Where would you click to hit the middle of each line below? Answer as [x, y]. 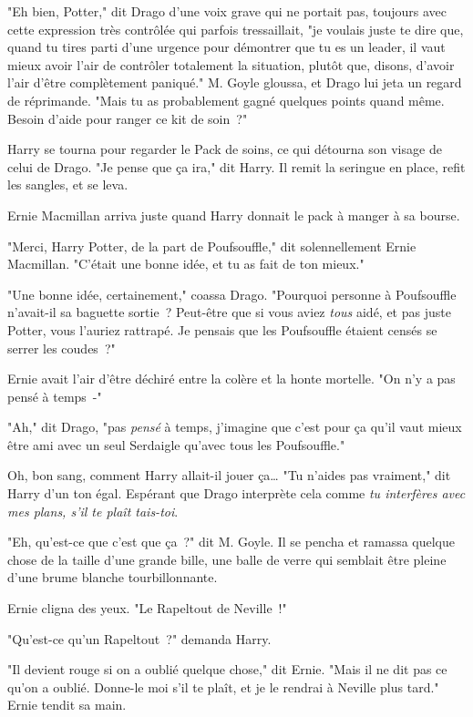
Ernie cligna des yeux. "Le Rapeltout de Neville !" [147, 608]
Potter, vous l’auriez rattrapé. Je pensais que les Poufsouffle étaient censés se [222, 329]
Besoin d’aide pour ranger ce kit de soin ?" [128, 118]
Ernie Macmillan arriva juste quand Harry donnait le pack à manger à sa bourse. [234, 215]
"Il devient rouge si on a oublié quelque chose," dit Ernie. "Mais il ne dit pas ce [227, 669]
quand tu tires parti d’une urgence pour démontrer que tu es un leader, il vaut [226, 47]
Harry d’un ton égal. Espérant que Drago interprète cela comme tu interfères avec [236, 493]
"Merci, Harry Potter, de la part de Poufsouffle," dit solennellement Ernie [212, 246]
